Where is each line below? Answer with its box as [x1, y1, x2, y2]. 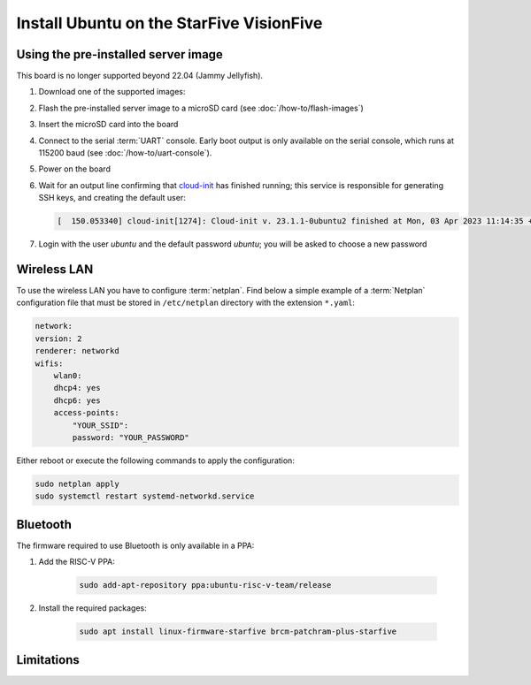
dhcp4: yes [53, 383, 101, 393]
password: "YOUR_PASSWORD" [72, 432, 189, 442]
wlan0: [53, 371, 82, 380]
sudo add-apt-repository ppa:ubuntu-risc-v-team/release [79, 580, 332, 590]
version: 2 [35, 333, 82, 344]
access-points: [53, 407, 119, 418]
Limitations [16, 652, 80, 667]
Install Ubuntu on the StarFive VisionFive [16, 13, 323, 33]
